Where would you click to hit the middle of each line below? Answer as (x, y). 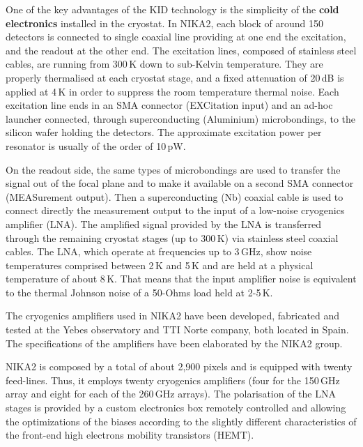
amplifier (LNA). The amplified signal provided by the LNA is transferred (164, 223)
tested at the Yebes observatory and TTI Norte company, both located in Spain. (177, 329)
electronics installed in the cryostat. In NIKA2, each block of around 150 (164, 23)
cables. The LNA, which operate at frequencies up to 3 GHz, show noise (159, 251)
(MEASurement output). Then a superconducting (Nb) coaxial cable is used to (175, 196)
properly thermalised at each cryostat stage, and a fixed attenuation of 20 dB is (175, 77)
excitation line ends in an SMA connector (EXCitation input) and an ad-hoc (169, 105)
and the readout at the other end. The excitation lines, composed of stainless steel (181, 50)
